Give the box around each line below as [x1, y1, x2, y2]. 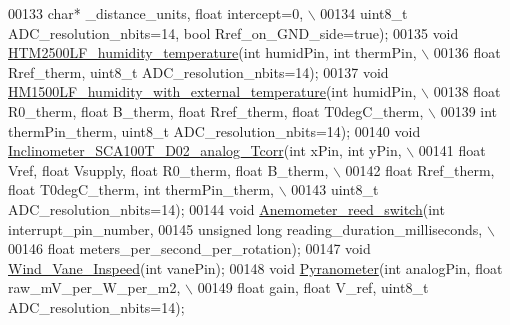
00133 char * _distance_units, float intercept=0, [8, 3, 304, 23]
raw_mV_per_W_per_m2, [8, 277, 181, 298]
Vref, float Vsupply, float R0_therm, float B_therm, [8, 159, 329, 180]
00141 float [418, 140, 486, 161]
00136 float [433, 42, 501, 63]
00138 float [433, 81, 501, 102]
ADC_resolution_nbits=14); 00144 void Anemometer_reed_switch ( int [8, 198, 445, 219]
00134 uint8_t [320, 3, 408, 23]
